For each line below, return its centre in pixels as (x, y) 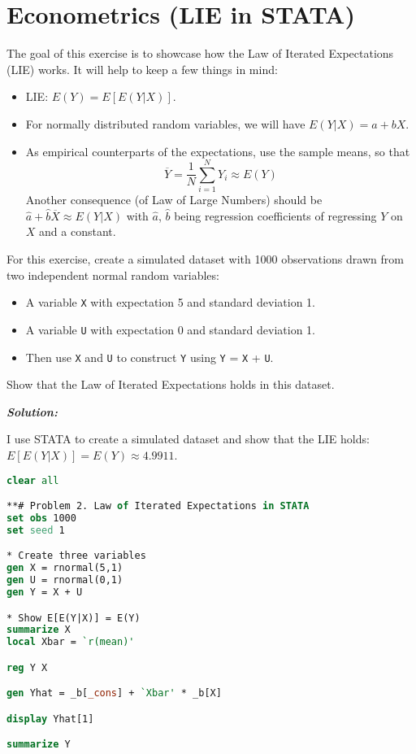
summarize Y (39, 745)
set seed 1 (36, 530)
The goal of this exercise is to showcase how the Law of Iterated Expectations (200, 53)
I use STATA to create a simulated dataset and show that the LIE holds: (188, 439)
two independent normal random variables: (113, 275)
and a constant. (78, 231)
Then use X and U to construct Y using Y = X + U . (149, 357)
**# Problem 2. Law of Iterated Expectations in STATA (158, 506)
